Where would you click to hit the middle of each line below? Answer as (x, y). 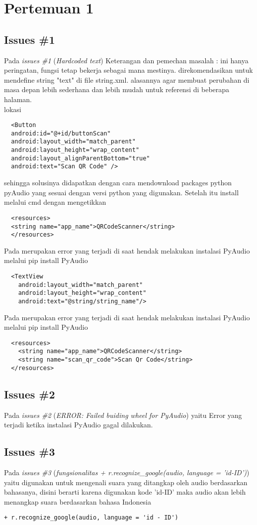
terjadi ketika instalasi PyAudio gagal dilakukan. (79, 425)
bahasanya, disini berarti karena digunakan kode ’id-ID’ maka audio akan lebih (125, 492)
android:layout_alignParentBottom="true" (81, 158)
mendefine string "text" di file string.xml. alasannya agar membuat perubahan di (127, 79)
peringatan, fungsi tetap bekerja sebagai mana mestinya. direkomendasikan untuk (128, 70)
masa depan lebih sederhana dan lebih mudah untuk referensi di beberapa (117, 89)
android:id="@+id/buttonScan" (61, 133)
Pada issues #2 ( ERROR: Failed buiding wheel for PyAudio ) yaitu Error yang (123, 415)
